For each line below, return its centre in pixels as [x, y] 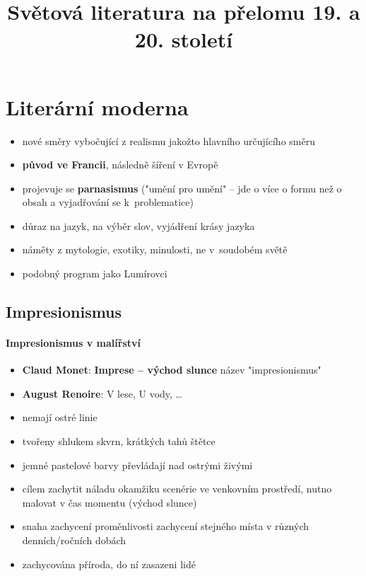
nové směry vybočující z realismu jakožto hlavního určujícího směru [169, 140]
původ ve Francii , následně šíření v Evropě [120, 165]
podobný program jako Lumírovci [95, 273]
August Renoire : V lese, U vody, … [102, 393]
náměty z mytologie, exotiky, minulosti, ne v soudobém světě [155, 249]
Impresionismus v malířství [73, 343]
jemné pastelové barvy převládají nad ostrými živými [137, 465]
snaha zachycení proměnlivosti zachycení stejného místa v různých [165, 526]
